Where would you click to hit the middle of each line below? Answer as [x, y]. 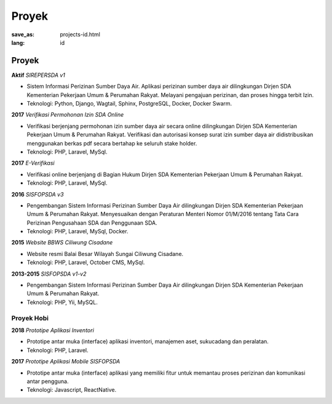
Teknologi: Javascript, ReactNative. [72, 390]
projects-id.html [80, 34]
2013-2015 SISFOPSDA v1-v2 [49, 274]
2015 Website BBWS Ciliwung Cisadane [62, 243]
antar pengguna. [48, 381]
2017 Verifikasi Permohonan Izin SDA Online [68, 115]
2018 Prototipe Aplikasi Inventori [53, 330]
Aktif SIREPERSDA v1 [38, 75]
